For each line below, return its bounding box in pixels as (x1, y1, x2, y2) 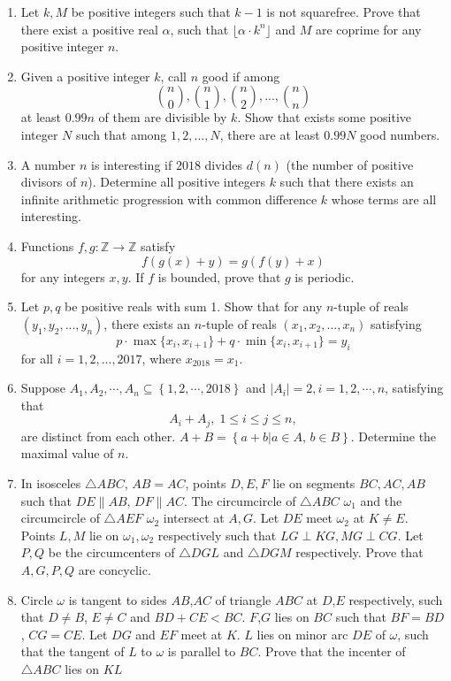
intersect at (163, 509, 225, 527)
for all (20, 348, 54, 367)
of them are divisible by (98, 108, 227, 126)
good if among (202, 66, 280, 85)
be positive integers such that (71, 3, 231, 20)
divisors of (20, 172, 77, 191)
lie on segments (272, 473, 355, 492)
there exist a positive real (20, 19, 158, 38)
